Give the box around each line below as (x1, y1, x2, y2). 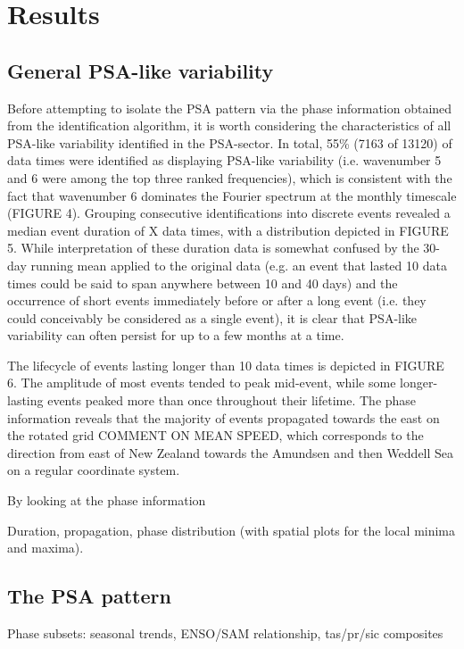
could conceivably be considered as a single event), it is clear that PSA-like (7, 308, 418, 327)
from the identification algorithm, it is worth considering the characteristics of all (7, 116, 452, 135)
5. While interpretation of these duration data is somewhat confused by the (7, 238, 419, 257)
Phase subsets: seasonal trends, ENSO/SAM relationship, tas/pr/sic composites (7, 624, 443, 643)
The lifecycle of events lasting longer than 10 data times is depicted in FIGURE (7, 355, 444, 374)
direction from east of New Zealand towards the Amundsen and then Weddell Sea (7, 443, 454, 462)
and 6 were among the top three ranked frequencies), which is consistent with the (7, 168, 452, 187)
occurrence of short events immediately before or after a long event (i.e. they (7, 291, 427, 310)
